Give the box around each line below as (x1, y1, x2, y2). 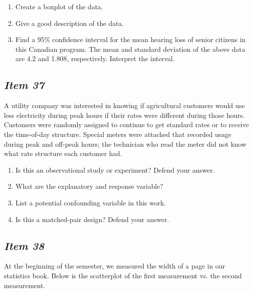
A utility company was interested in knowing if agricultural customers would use (4, 100, 245, 111)
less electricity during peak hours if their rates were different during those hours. (4, 110, 245, 120)
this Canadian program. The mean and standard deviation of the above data (15, 44, 245, 54)
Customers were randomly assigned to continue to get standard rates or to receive (4, 119, 249, 130)
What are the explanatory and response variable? (15, 181, 163, 191)
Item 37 (4, 77, 44, 92)
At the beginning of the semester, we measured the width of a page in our (4, 261, 225, 271)
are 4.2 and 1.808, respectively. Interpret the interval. (15, 53, 175, 64)
